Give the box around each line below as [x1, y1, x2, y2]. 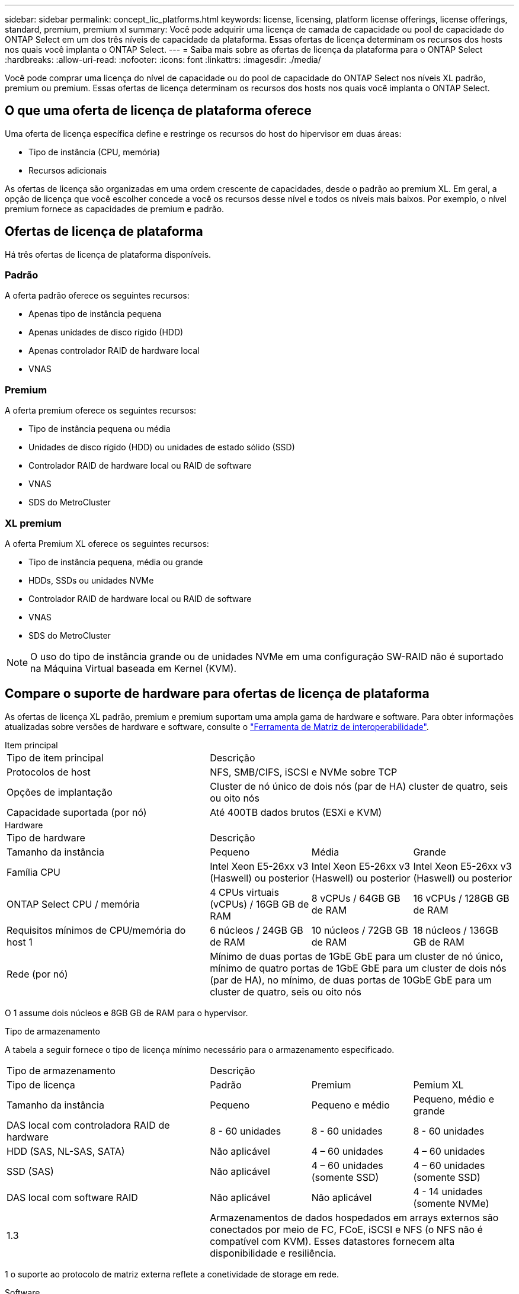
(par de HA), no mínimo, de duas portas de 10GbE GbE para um [210, 973, 492, 986]
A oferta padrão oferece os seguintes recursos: [5, 290, 190, 301]
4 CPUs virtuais [210, 886, 279, 898]
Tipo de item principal [7, 751, 104, 764]
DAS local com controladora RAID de [7, 1119, 170, 1131]
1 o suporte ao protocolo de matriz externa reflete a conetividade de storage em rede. [5, 1269, 339, 1279]
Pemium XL [413, 1078, 464, 1091]
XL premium [5, 517, 62, 529]
